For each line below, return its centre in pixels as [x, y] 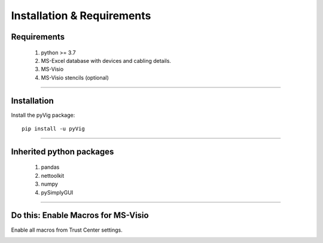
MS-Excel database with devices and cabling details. [106, 60]
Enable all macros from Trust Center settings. [67, 230]
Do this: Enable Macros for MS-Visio [80, 215]
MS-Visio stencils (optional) [75, 77]
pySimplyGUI [57, 192]
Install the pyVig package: [43, 115]
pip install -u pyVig [53, 129]
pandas [50, 167]
